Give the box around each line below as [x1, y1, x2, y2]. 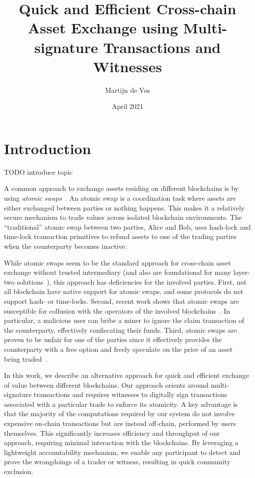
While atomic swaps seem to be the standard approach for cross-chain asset [4, 257, 231, 267]
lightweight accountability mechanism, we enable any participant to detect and [4, 447, 241, 457]
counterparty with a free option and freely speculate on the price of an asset [4, 344, 233, 354]
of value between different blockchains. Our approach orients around [4, 379, 209, 390]
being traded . [4, 353, 48, 364]
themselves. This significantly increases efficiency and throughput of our [4, 427, 220, 438]
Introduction [4, 138, 91, 158]
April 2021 [111, 101, 144, 111]
